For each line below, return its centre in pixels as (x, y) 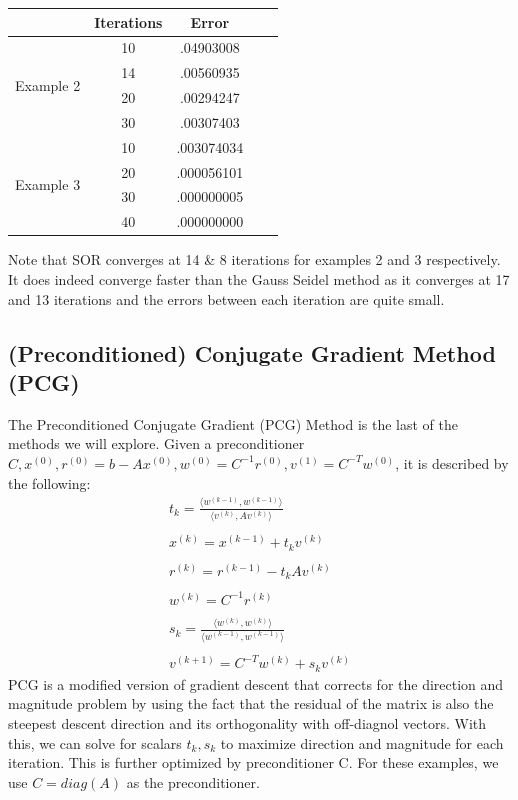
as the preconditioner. (193, 781)
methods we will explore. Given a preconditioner (156, 443)
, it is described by (452, 462)
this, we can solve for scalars (95, 742)
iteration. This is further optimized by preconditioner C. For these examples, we (253, 762)
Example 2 (48, 84)
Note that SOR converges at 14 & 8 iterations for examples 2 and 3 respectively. (254, 259)
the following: (49, 482)
